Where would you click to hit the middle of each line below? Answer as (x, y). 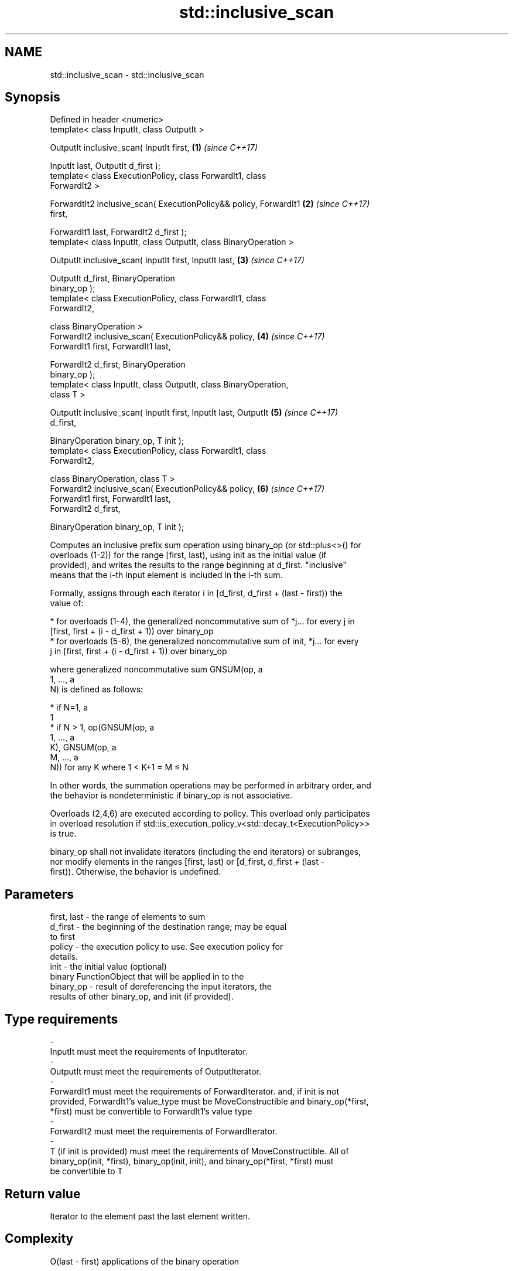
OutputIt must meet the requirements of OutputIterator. (155, 1072)
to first (62, 937)
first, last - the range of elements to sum (128, 917)
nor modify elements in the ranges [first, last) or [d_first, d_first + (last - (187, 862)
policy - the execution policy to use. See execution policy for (167, 947)
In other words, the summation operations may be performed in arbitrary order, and (211, 786)
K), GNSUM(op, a (83, 747)
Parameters (39, 894)
